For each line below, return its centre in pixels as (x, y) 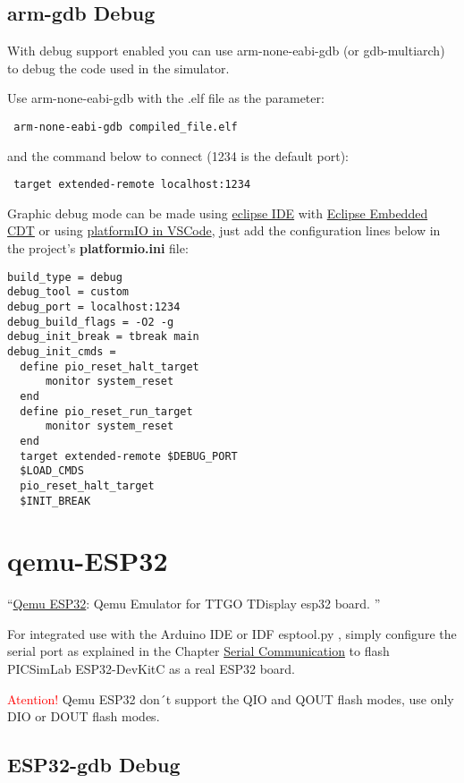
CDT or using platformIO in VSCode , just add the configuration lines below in (224, 230)
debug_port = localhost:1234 (94, 306)
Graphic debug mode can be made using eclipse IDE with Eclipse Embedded (218, 213)
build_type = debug (65, 277)
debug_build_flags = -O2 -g (91, 322)
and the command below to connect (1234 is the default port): (178, 155)
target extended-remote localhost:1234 (132, 185)
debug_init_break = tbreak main (103, 337)
